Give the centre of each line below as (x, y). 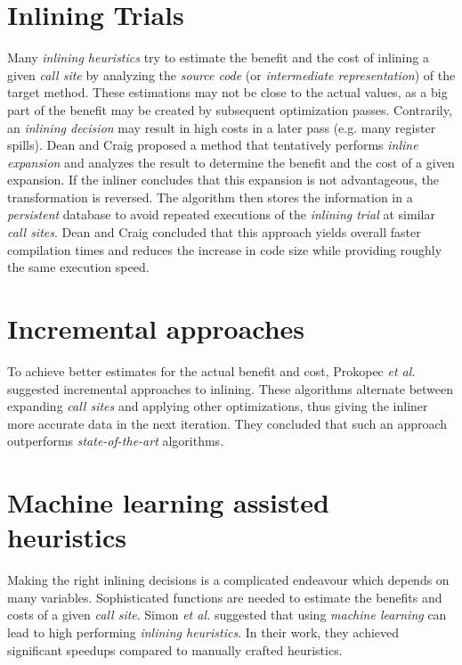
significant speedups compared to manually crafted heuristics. (175, 649)
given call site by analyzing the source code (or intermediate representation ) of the (231, 74)
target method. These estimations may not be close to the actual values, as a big (227, 92)
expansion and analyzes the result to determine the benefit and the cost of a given (231, 162)
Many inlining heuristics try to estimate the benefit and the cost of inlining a (218, 57)
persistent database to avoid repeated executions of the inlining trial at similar (221, 214)
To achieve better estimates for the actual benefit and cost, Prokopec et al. (211, 370)
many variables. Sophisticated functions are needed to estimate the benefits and (225, 597)
